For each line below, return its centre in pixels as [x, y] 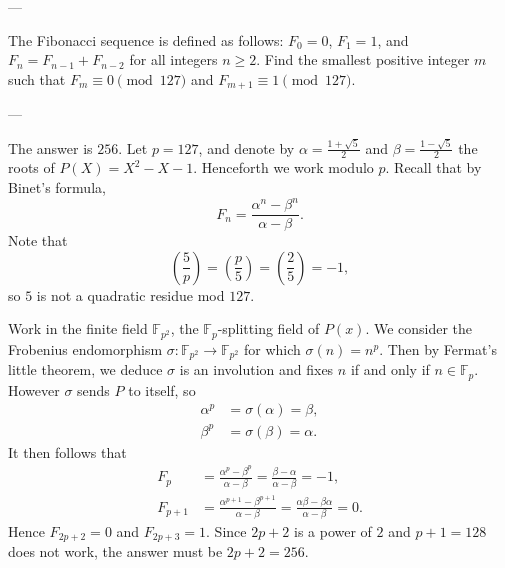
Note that [38, 240]
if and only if [390, 369]
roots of [31, 167]
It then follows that [67, 451]
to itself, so [162, 389]
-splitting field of [268, 328]
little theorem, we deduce [85, 369]
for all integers [173, 59]
